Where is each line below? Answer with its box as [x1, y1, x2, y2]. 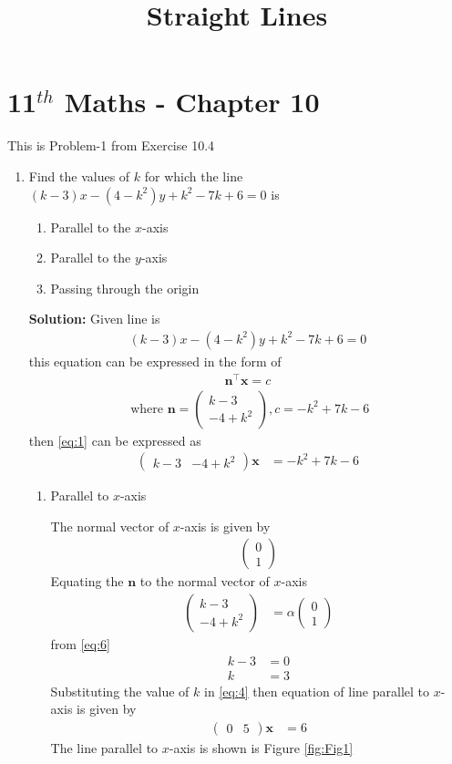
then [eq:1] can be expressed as [28, 430, 201, 449]
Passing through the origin [50, 278, 200, 297]
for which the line [144, 166, 243, 185]
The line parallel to [50, 738, 159, 757]
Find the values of [28, 166, 130, 185]
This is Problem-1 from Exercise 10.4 [7, 136, 215, 155]
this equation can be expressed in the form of [28, 351, 282, 370]
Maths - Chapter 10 [64, 83, 320, 120]
